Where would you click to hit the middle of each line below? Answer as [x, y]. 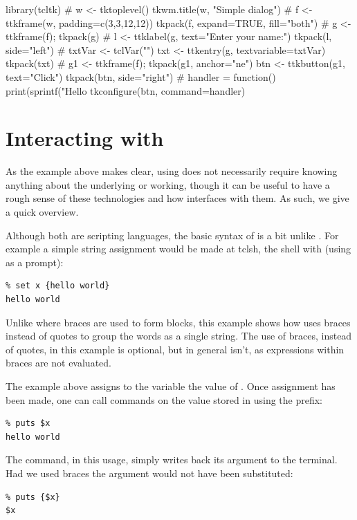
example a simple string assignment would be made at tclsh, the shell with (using [178, 249]
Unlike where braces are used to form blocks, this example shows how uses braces [178, 322]
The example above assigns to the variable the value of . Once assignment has [171, 386]
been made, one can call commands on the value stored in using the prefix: [164, 399]
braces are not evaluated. [58, 363]
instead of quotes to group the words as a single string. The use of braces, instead [179, 336]
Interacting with [85, 138]
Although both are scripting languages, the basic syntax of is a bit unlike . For [172, 235]
